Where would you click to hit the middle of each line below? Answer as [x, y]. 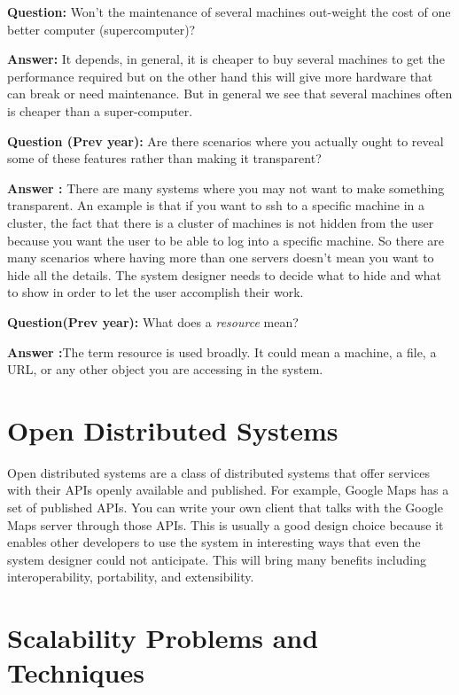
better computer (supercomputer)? [101, 29]
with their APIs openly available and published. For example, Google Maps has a [228, 490]
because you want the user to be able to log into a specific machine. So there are [226, 240]
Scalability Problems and [163, 638]
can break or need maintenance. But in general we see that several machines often [230, 94]
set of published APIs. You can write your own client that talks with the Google [225, 507]
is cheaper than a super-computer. [100, 110]
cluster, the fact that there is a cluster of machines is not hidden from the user [221, 222]
